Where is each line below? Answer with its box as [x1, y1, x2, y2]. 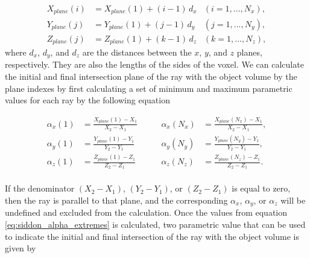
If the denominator [5, 182, 75, 195]
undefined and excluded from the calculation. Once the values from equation [5, 206, 288, 219]
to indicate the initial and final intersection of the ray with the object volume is [5, 230, 299, 242]
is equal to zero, [232, 182, 291, 195]
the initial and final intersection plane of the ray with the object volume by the [5, 70, 297, 83]
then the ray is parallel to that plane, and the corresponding [5, 193, 228, 206]
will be [280, 193, 306, 206]
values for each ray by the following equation [5, 94, 170, 106]
